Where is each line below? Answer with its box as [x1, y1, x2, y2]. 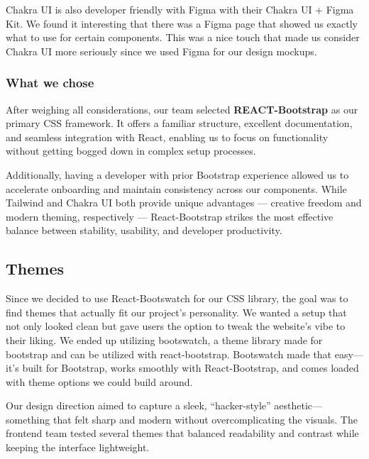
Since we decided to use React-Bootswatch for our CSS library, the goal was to [6, 291, 348, 306]
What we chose [6, 74, 94, 92]
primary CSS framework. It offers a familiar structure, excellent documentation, [6, 116, 353, 131]
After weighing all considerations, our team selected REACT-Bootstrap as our [6, 101, 358, 116]
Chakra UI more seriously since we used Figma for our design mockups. [6, 43, 317, 58]
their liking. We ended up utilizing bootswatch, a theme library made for [6, 332, 323, 347]
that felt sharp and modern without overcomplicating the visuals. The [53, 411, 358, 426]
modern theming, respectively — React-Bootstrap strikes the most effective [6, 209, 334, 223]
